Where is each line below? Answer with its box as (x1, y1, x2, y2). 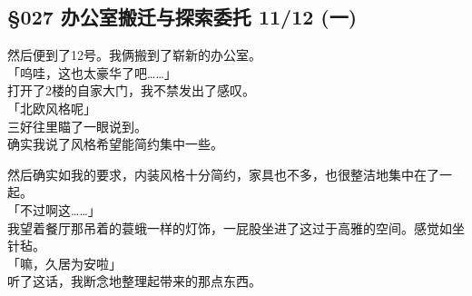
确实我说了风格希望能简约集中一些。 (7, 134, 223, 153)
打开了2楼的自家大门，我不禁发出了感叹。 (7, 81, 255, 100)
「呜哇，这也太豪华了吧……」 (7, 63, 177, 82)
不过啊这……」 (19, 200, 101, 219)
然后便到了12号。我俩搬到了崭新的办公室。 (7, 45, 261, 64)
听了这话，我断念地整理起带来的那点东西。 (7, 271, 261, 291)
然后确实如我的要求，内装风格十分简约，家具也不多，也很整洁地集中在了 (7, 164, 439, 183)
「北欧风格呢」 (7, 98, 96, 117)
